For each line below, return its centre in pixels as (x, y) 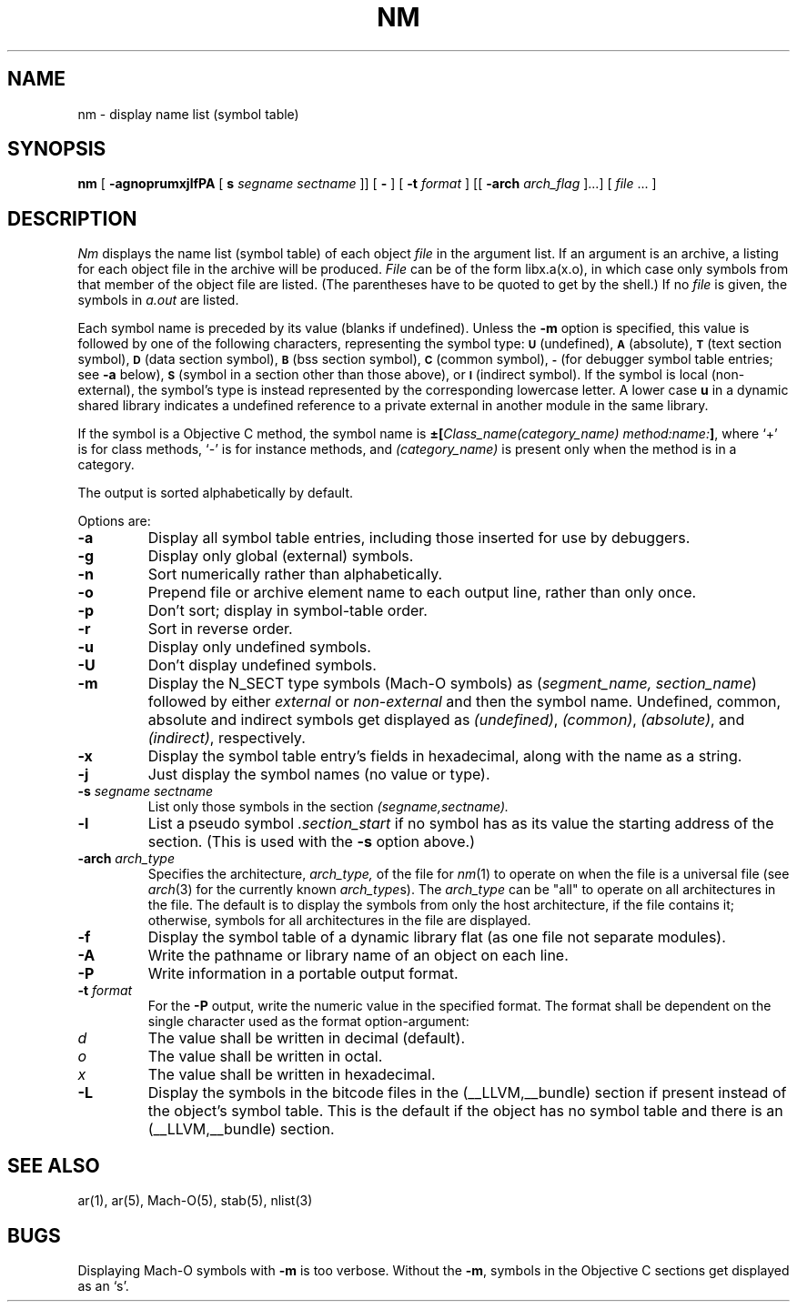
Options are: (114, 521)
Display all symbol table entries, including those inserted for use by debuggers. (419, 538)
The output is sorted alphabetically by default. (216, 493)
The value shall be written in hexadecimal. (292, 1075)
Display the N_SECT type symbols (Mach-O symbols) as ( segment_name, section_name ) (452, 684)
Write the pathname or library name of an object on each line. (358, 956)
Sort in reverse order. (220, 629)
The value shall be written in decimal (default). (306, 1038)
